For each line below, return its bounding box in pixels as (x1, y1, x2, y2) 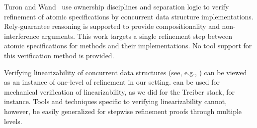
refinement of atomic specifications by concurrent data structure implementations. (4, 11, 254, 21)
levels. (4, 116, 22, 126)
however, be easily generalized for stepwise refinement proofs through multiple (4, 106, 242, 116)
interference (4, 30, 39, 41)
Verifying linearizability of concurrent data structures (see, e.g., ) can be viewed (4, 67, 247, 77)
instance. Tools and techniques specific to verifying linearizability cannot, (4, 96, 227, 107)
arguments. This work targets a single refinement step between (41, 30, 233, 41)
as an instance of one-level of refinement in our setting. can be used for (4, 77, 220, 87)
